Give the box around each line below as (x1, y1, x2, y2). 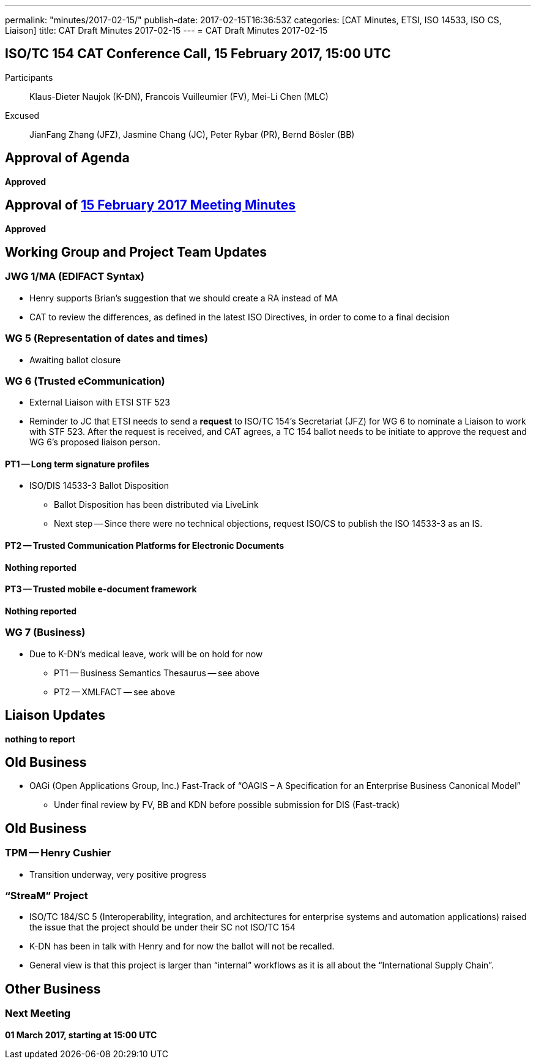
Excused (5, 110, 40, 121)
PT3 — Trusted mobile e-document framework (5, 584, 197, 595)
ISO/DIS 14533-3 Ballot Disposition (29, 480, 169, 491)
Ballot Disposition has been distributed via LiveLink (54, 499, 259, 510)
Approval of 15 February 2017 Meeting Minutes (5, 197, 296, 213)
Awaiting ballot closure (29, 354, 121, 365)
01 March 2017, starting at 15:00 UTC (5, 1029, 157, 1040)
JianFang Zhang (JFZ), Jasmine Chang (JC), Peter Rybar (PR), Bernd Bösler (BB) (29, 129, 355, 140)
